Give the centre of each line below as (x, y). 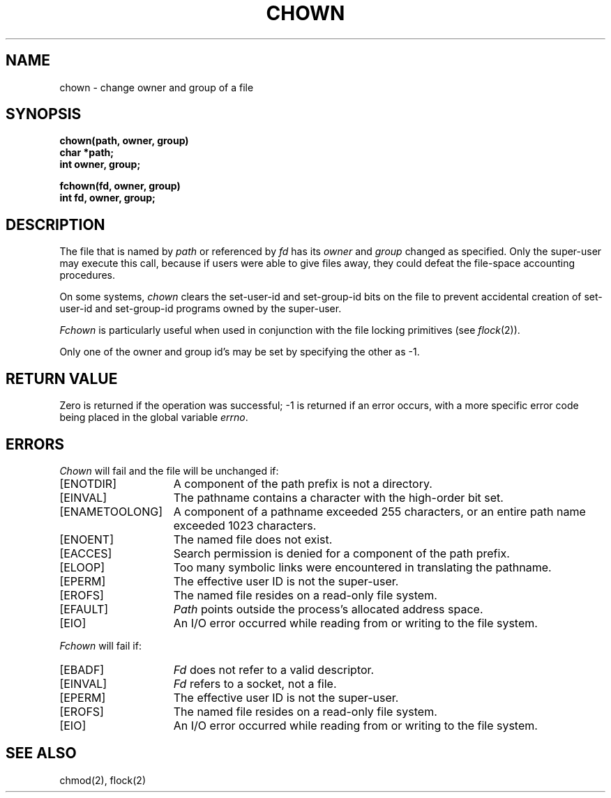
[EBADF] (82, 669)
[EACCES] (86, 553)
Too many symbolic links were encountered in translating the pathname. (362, 567)
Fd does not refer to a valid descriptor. (274, 669)
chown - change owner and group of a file (157, 87)
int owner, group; (100, 164)
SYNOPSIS (44, 114)
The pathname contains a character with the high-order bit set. (338, 497)
